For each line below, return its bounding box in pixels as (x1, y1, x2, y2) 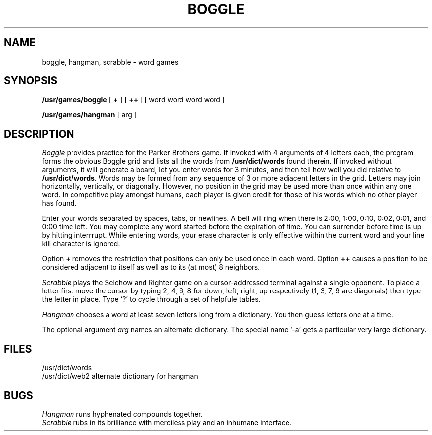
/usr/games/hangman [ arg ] (42, 110, 137, 119)
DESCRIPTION (4, 127, 74, 140)
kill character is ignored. (42, 239, 120, 248)
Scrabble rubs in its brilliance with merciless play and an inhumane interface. (42, 418, 291, 427)
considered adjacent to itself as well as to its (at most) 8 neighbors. (42, 263, 260, 272)
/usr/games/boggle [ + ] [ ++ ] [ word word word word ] (42, 95, 225, 104)
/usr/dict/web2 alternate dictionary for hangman (42, 372, 198, 381)
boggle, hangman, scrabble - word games (42, 57, 179, 66)
